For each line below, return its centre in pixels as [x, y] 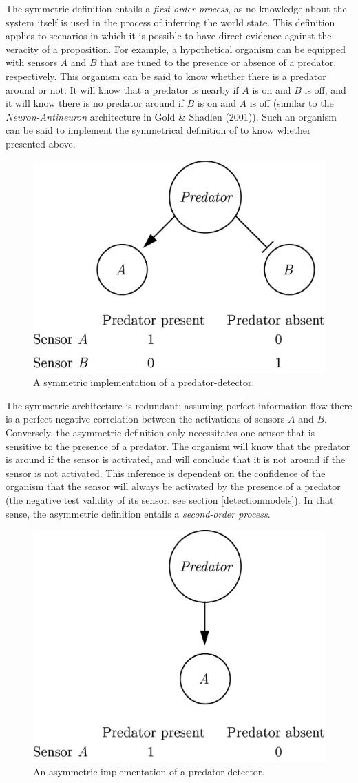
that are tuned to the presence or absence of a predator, [218, 62]
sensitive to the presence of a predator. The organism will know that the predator [178, 446]
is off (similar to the [292, 103]
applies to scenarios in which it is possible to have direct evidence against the [169, 35]
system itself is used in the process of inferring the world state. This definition [170, 22]
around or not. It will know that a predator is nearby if [122, 89]
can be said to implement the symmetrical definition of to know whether [158, 130]
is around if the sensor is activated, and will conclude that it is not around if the [176, 459]
